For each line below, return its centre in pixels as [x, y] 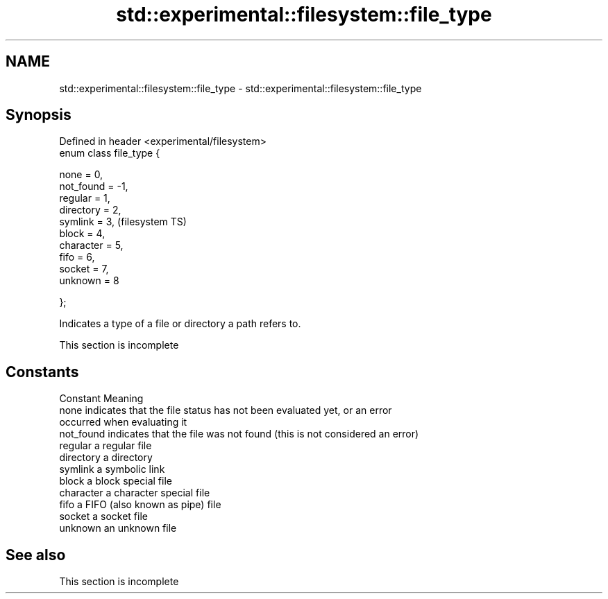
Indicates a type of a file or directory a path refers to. [180, 324]
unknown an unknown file [118, 528]
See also [36, 555]
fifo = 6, [77, 257]
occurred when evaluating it [123, 422]
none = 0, [81, 175]
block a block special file [116, 481]
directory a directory [106, 458]
